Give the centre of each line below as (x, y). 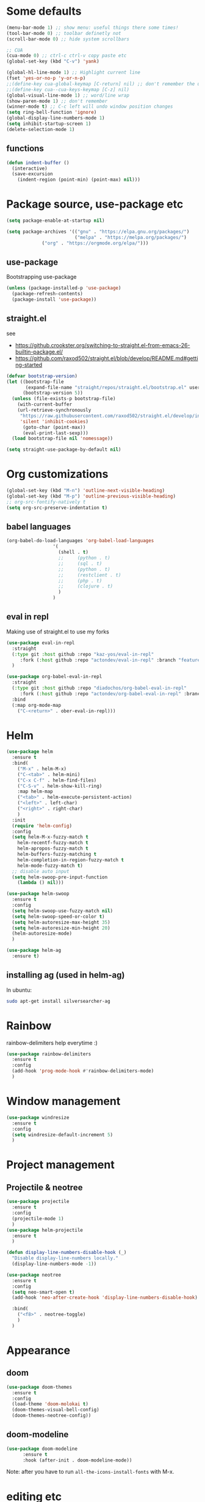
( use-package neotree (34, 1275)
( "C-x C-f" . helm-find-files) (57, 780)
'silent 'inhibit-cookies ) (54, 421)
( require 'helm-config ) (42, 826)
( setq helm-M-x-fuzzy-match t (50, 837)
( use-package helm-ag (34, 951)
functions (25, 149)
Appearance (38, 1350)
